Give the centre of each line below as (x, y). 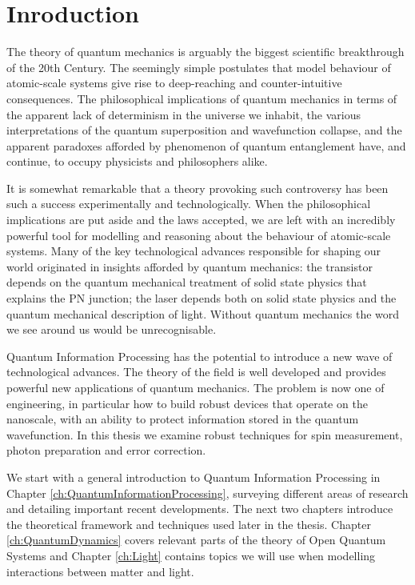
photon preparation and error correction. (106, 450)
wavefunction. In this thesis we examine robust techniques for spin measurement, (205, 434)
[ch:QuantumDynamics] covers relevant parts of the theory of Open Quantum (196, 540)
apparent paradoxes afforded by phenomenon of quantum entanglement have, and (206, 145)
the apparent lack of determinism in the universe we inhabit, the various (184, 114)
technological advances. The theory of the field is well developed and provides (196, 372)
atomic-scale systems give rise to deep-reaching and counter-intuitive (174, 83)
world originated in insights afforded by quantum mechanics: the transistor (190, 266)
